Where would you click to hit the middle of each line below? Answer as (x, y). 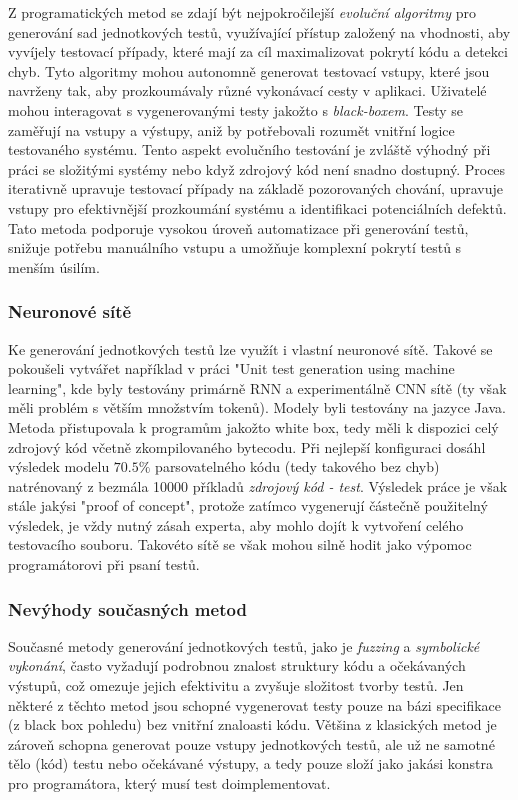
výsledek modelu (59, 466)
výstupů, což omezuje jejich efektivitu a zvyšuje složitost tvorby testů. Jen (236, 685)
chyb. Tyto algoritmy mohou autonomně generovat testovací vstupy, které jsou (249, 70)
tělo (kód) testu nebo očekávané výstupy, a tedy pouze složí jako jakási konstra (250, 763)
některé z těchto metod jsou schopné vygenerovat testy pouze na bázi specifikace (255, 704)
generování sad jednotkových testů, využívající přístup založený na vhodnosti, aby (259, 31)
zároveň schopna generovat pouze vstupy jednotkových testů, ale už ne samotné (251, 743)
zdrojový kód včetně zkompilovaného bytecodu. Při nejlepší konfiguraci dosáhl (247, 446)
